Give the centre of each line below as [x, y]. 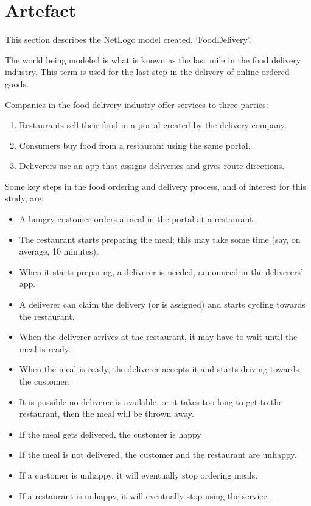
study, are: [24, 198]
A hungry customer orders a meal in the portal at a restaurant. [137, 219]
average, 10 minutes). [59, 251]
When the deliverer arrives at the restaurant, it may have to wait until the [158, 337]
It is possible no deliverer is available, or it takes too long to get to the [151, 401]
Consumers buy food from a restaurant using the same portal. [135, 145]
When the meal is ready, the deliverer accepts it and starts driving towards [159, 369]
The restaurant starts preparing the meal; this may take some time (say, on [160, 239]
